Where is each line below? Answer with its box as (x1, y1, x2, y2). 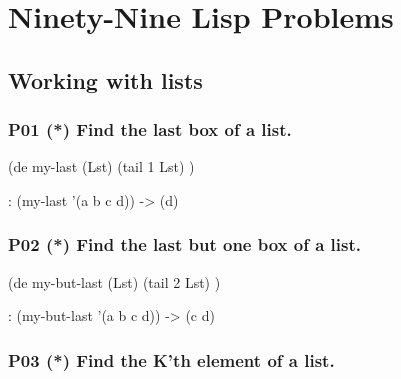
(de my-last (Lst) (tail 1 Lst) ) (8, 156, 195, 177)
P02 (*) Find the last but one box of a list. (8, 232, 362, 257)
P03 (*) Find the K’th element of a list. (8, 347, 335, 372)
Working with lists (8, 64, 203, 95)
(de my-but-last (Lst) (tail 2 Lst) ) (8, 271, 221, 292)
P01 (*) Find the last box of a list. (8, 117, 292, 142)
